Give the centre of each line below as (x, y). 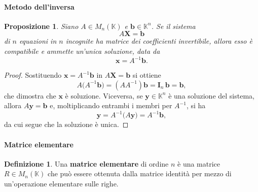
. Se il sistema (173, 26)
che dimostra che (30, 95)
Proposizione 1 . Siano (41, 26)
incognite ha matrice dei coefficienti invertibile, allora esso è (159, 41)
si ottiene (147, 75)
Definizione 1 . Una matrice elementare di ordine (86, 163)
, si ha (196, 105)
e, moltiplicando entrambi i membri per (111, 105)
